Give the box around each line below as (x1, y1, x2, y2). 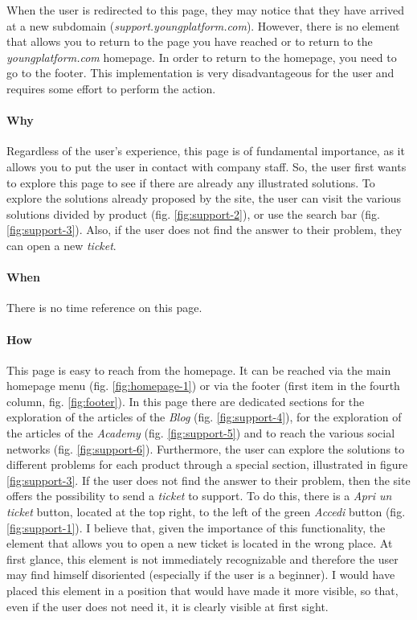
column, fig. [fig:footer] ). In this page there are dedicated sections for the (6, 392, 365, 409)
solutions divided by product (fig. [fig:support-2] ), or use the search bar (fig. (6, 205, 380, 222)
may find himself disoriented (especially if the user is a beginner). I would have (6, 566, 395, 583)
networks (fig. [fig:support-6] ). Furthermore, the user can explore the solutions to (6, 440, 405, 457)
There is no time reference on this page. (6, 299, 202, 316)
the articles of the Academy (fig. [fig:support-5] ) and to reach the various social (6, 425, 395, 441)
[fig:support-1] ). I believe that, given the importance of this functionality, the (6, 519, 386, 536)
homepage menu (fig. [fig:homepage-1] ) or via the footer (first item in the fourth (6, 377, 400, 394)
